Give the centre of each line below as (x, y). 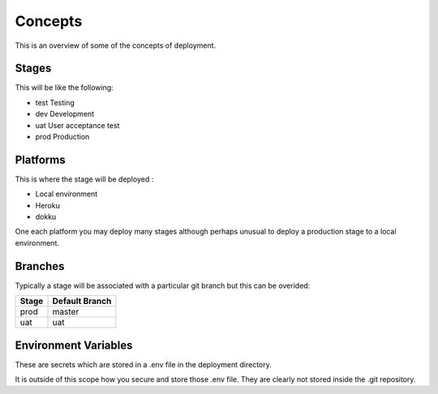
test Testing (55, 102)
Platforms (40, 159)
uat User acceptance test (77, 125)
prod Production (62, 137)
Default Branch (82, 302)
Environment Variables (74, 345)
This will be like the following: (64, 88)
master (66, 312)
